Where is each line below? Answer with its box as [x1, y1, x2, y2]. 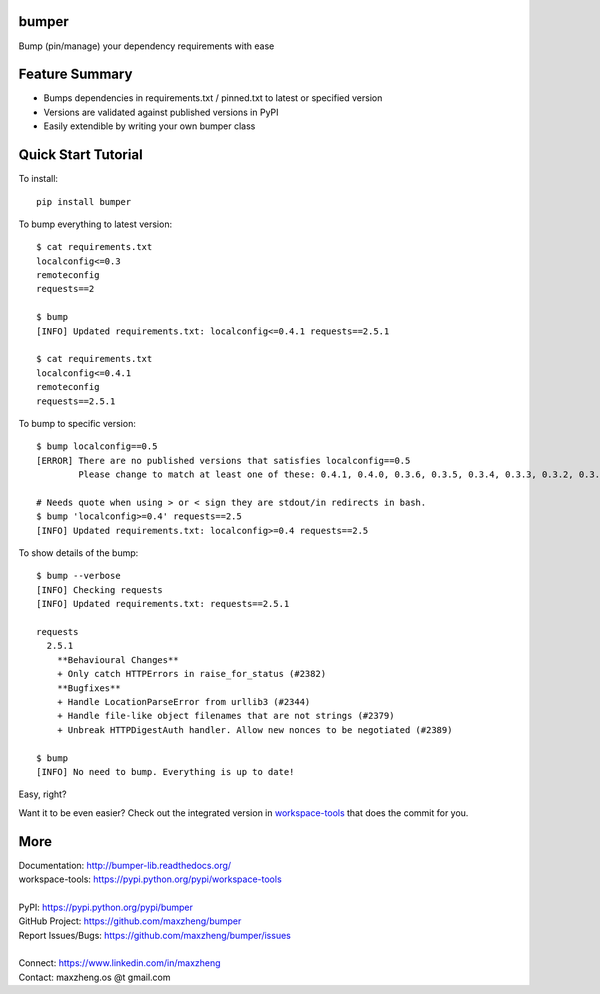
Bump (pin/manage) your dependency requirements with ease [18, 40, 275, 52]
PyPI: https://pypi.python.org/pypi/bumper [18, 901, 194, 913]
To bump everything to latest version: [18, 218, 173, 230]
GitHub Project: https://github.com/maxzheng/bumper [18, 915, 242, 927]
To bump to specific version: [18, 417, 137, 429]
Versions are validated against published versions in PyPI [43, 106, 279, 118]
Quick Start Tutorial [18, 146, 144, 164]
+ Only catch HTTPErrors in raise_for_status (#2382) [56, 668, 327, 680]
